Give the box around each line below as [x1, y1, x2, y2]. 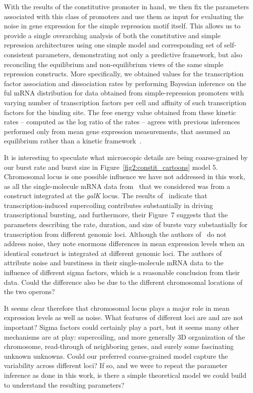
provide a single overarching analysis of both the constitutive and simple [4, 30, 221, 40]
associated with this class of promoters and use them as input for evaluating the [4, 11, 244, 21]
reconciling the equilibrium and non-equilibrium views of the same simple [4, 59, 224, 69]
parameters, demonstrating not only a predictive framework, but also [36, 49, 242, 59]
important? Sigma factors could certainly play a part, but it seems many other [4, 322, 239, 332]
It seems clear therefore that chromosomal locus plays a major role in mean [4, 302, 230, 313]
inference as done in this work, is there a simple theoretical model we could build [4, 370, 247, 380]
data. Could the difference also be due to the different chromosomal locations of [4, 277, 243, 287]
